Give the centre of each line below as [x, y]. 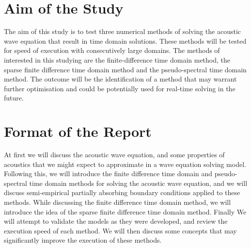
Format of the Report [78, 131]
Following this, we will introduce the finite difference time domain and [108, 174]
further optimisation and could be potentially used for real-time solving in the [120, 88]
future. [14, 98]
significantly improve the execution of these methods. [83, 240]
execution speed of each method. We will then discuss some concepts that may [120, 230]
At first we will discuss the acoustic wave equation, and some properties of [114, 154]
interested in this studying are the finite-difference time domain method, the [117, 59]
